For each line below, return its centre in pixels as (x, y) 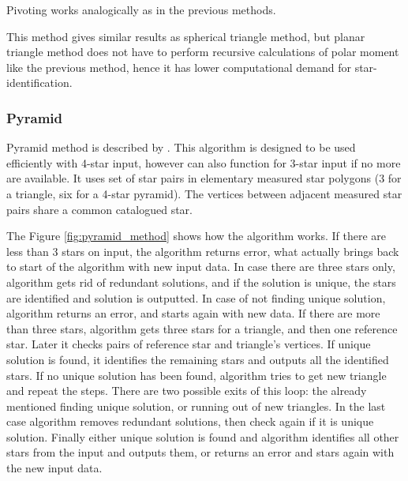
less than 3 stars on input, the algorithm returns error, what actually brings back (203, 251)
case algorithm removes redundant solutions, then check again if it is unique (190, 421)
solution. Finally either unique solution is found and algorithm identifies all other (203, 436)
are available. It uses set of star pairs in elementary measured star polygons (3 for (204, 178)
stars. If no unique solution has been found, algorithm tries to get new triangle (197, 375)
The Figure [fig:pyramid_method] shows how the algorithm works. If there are (196, 236)
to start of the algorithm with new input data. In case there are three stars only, (201, 267)
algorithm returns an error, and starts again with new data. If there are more (193, 313)
